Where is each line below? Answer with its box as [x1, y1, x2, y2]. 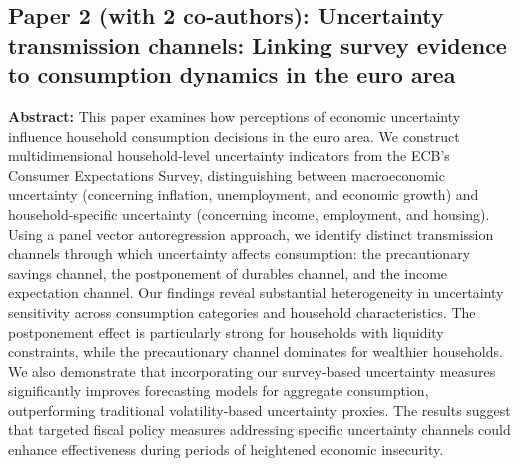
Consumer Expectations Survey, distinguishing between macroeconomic [8, 164, 445, 185]
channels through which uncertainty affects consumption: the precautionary [8, 243, 471, 264]
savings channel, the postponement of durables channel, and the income [8, 262, 448, 283]
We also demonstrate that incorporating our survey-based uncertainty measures [8, 360, 496, 381]
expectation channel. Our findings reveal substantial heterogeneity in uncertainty [8, 282, 504, 303]
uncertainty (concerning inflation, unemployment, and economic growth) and [8, 184, 479, 205]
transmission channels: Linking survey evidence [8, 29, 507, 60]
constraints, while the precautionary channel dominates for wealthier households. [8, 341, 503, 362]
